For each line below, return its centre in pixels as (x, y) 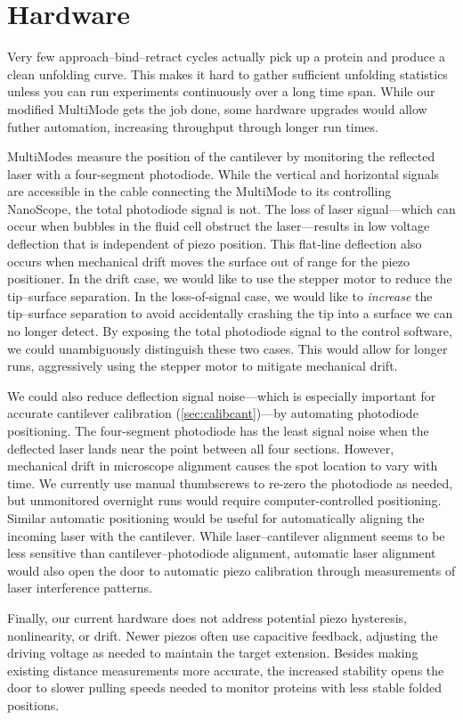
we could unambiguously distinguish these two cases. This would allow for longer (227, 348)
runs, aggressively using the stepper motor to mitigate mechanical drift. (203, 366)
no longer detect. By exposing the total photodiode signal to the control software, (230, 331)
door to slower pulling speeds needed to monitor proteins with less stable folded (224, 687)
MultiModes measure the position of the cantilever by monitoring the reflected (221, 156)
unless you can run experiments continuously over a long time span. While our (221, 91)
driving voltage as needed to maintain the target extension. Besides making (213, 653)
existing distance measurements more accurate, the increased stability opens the (226, 670)
